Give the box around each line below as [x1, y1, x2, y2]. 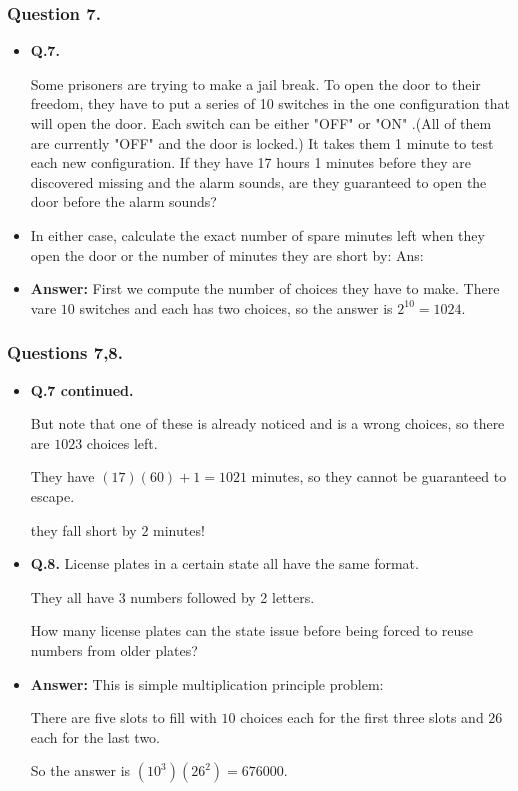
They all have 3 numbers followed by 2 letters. [30, 586, 315, 607]
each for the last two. [30, 726, 161, 747]
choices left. [86, 432, 158, 453]
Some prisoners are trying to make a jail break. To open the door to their [30, 73, 481, 94]
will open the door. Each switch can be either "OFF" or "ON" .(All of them [30, 113, 492, 133]
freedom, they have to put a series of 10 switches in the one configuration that [30, 93, 510, 114]
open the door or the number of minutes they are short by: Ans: [30, 244, 424, 265]
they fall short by [30, 519, 137, 540]
